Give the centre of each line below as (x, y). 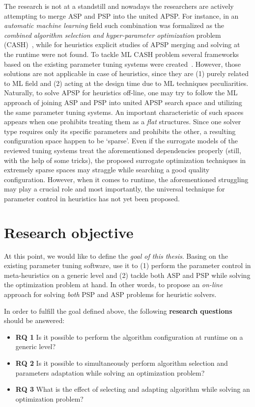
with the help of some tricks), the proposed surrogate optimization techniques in (125, 160)
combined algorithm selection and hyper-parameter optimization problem (113, 35)
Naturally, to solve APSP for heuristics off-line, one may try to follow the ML (121, 93)
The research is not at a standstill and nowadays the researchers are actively (119, 6)
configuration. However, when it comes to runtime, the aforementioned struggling (126, 179)
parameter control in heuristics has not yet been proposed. (92, 198)
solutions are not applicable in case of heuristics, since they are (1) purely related (127, 73)
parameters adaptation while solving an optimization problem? (110, 372)
